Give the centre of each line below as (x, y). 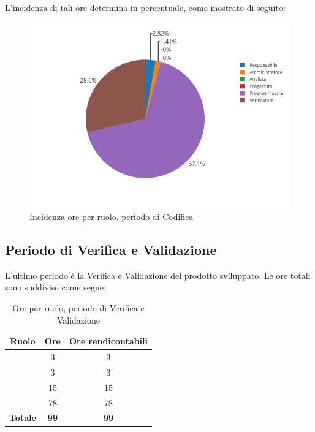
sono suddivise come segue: (55, 287)
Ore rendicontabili (108, 341)
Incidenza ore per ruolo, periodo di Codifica (112, 217)
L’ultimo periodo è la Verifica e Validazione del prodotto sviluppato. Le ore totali (158, 275)
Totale (23, 418)
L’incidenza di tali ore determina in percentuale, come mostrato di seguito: (145, 7)
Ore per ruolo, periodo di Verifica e (78, 308)
